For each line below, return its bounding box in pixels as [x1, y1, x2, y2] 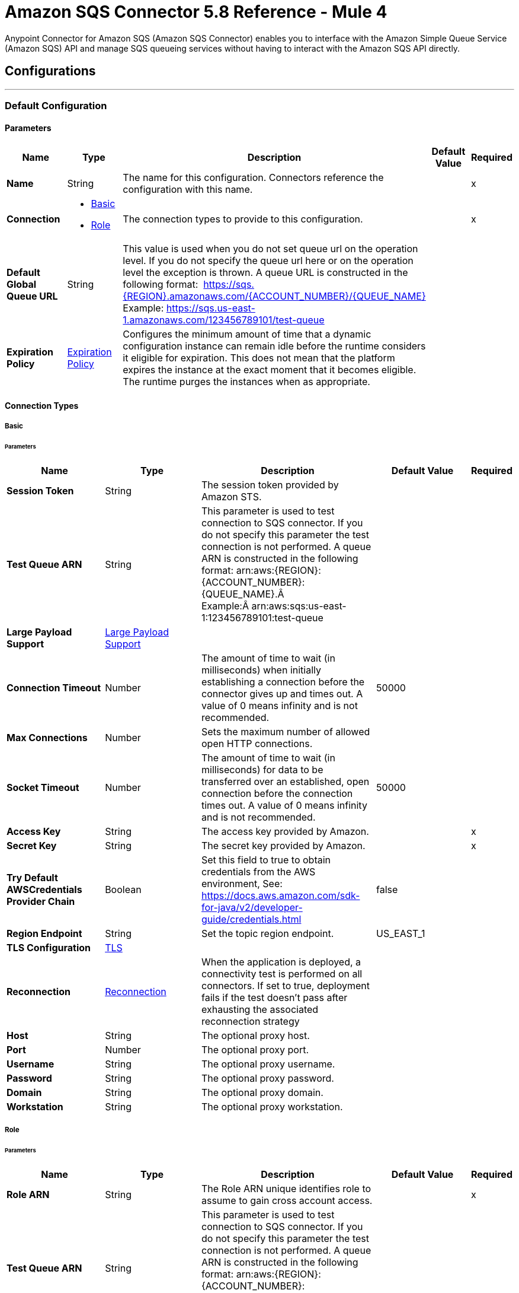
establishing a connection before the [201, 675, 365, 688]
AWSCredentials [7, 883, 82, 895]
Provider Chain [7, 895, 75, 907]
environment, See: [201, 877, 283, 889]
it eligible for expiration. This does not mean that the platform [123, 352, 395, 364]
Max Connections [7, 731, 88, 744]
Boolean [105, 883, 142, 895]
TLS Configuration [7, 941, 91, 954]
